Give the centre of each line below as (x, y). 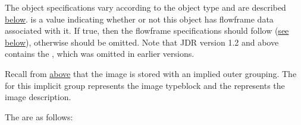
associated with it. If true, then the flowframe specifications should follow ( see (147, 31)
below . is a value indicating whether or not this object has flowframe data (139, 19)
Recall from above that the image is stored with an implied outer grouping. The (151, 73)
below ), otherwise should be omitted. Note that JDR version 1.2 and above (142, 42)
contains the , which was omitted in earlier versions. (100, 54)
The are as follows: (39, 116)
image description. (38, 97)
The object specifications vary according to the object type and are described (145, 7)
